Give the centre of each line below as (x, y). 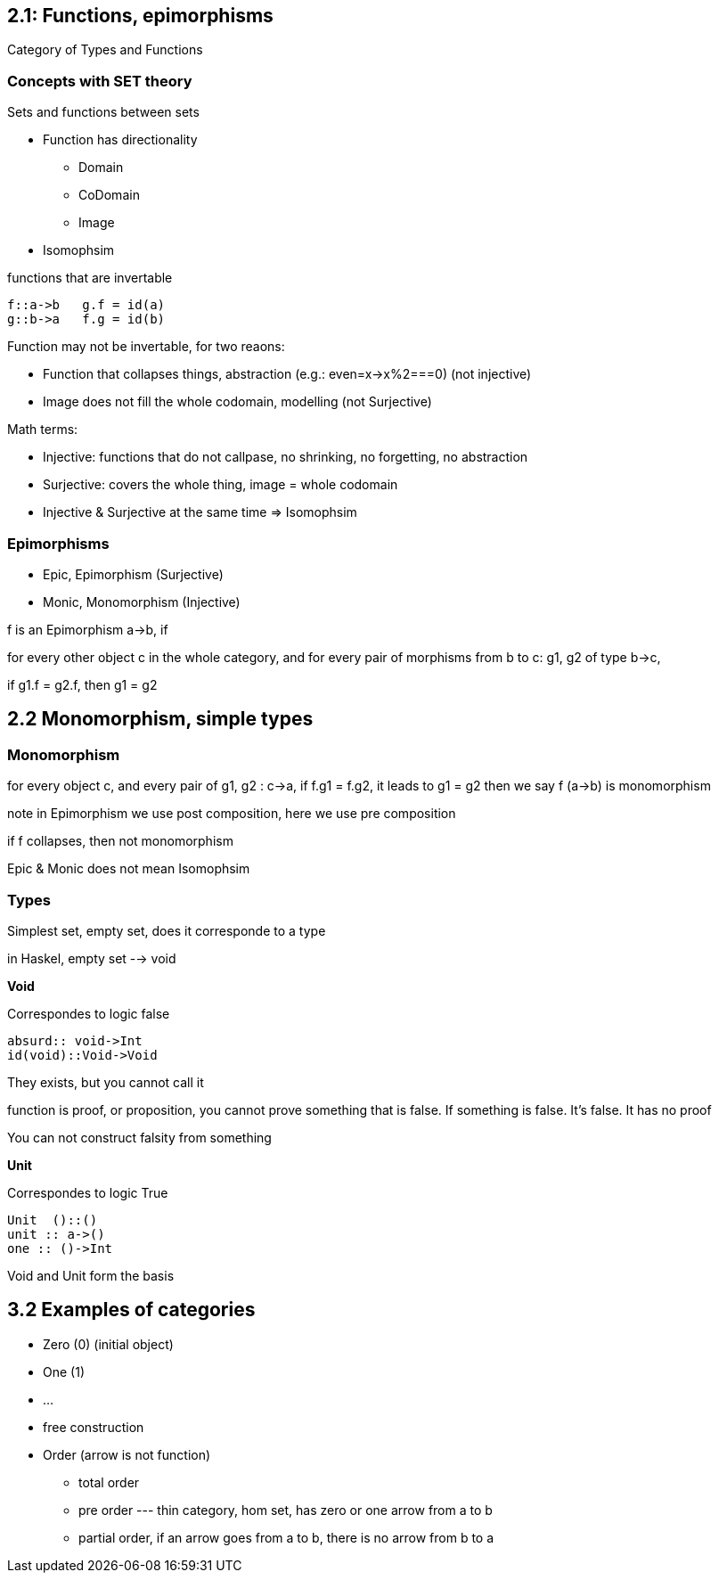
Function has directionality (120, 140)
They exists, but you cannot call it (106, 1082)
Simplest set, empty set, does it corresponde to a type (167, 930)
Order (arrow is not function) (127, 1454)
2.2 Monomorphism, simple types (160, 719)
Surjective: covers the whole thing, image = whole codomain (221, 485)
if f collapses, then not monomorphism (120, 841)
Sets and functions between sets (103, 112)
